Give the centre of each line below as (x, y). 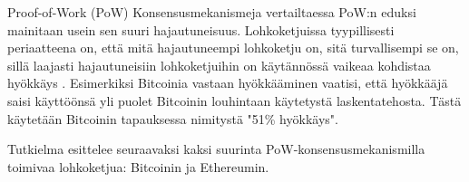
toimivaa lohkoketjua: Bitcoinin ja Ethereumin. (138, 166)
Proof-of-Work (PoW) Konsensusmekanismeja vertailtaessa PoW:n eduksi (212, 12)
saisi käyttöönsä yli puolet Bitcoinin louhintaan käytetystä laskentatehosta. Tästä (234, 100)
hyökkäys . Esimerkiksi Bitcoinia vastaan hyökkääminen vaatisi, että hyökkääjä (228, 83)
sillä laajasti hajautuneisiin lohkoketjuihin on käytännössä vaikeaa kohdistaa (219, 65)
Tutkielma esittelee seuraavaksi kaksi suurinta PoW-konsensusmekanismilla (216, 149)
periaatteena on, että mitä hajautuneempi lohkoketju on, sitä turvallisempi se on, (233, 48)
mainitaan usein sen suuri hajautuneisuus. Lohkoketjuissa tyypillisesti (201, 29)
